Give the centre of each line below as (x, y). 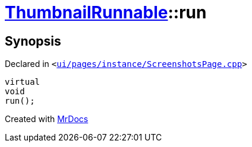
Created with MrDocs (47, 119)
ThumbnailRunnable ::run (106, 12)
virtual (23, 82)
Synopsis (33, 41)
